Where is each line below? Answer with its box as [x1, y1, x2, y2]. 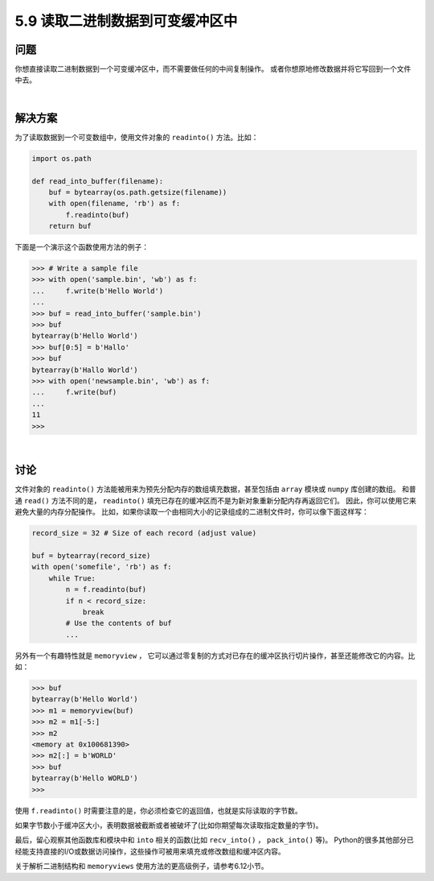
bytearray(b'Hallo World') [31, 365, 138, 374]
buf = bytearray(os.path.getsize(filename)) [48, 188, 227, 196]
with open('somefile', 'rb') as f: [31, 562, 172, 572]
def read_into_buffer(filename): [31, 176, 164, 185]
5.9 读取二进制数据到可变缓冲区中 [14, 12, 238, 30]
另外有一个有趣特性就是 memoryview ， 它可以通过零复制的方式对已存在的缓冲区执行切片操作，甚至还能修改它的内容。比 [14, 651, 416, 660]
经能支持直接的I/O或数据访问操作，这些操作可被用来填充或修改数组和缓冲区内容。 [14, 846, 285, 856]
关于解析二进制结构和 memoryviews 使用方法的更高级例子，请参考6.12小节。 [14, 862, 268, 871]
